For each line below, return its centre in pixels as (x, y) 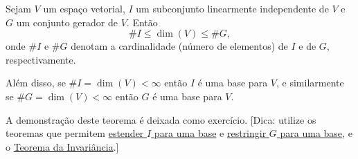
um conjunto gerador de (67, 22)
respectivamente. (41, 59)
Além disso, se (36, 83)
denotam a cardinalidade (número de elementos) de (179, 46)
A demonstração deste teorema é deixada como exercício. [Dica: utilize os (161, 119)
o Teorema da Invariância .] (62, 146)
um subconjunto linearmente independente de (232, 8)
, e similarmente (310, 83)
